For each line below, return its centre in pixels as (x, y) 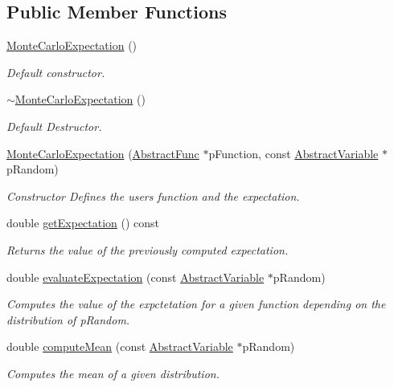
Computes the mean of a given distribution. (113, 373)
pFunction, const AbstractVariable (293, 153)
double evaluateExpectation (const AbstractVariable (135, 277)
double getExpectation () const (83, 223)
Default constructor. (56, 72)
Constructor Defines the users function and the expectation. (153, 196)
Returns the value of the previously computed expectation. (148, 249)
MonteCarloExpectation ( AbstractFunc (103, 153)
